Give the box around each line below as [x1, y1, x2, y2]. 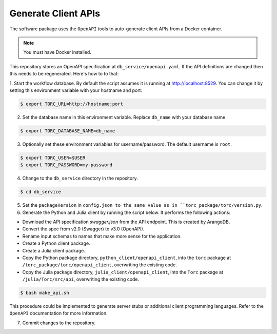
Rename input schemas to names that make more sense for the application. [22, 233, 182, 239]
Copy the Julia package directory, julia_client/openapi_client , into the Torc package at [22, 269, 223, 275]
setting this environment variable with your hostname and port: [9, 87, 143, 93]
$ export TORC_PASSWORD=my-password [20, 162, 113, 168]
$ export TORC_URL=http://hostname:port [20, 101, 123, 107]
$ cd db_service [20, 189, 62, 195]
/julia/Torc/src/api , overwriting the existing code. [22, 276, 140, 282]
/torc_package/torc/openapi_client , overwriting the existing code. [22, 262, 177, 268]
